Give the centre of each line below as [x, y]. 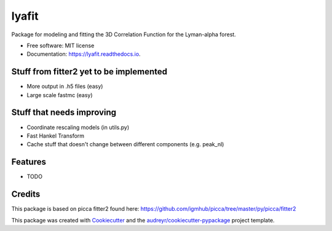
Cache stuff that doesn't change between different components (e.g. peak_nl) [125, 144]
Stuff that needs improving [64, 113]
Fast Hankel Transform [56, 136]
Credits [26, 194]
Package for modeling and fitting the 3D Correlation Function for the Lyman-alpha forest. [124, 34]
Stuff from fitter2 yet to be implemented [89, 72]
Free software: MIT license [61, 45]
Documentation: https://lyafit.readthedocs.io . [84, 54]
